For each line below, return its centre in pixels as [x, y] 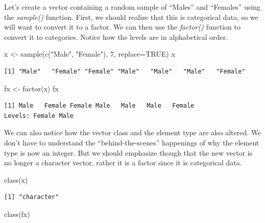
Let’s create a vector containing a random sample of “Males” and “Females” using [132, 7]
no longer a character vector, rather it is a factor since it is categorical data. [123, 163]
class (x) [16, 179]
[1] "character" [32, 197]
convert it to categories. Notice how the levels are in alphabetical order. [116, 36]
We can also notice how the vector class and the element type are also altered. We [133, 132]
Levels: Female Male [39, 116]
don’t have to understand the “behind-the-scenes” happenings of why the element [132, 142]
